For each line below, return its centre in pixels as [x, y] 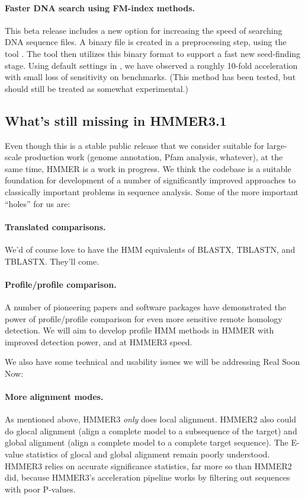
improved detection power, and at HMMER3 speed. [99, 341]
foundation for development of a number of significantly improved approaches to [150, 180]
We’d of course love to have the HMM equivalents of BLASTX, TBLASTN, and [150, 249]
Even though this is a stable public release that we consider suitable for [134, 145]
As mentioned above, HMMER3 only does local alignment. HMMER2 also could [150, 419]
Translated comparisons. [55, 226]
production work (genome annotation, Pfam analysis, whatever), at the [154, 157]
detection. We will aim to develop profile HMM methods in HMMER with [139, 330]
